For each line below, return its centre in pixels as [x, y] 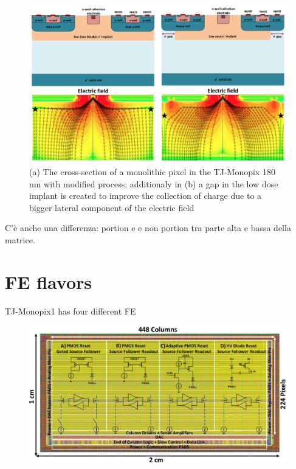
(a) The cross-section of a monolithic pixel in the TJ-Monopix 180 [152, 172]
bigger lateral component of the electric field [112, 207]
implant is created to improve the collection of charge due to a [146, 196]
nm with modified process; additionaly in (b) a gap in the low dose [154, 183]
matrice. [20, 240]
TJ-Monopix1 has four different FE [71, 311]
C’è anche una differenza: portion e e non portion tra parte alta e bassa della [148, 228]
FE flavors [48, 281]
